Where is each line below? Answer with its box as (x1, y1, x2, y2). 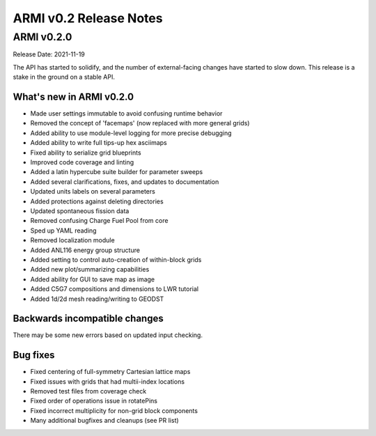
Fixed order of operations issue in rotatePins (30, 397, 158, 405)
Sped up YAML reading (30, 226, 97, 235)
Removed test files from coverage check (30, 387, 147, 396)
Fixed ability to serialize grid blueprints (30, 148, 142, 157)
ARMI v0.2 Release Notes (13, 10, 163, 26)
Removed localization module (30, 236, 115, 244)
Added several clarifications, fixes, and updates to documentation (30, 178, 219, 186)
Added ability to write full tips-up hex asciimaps (30, 139, 167, 147)
